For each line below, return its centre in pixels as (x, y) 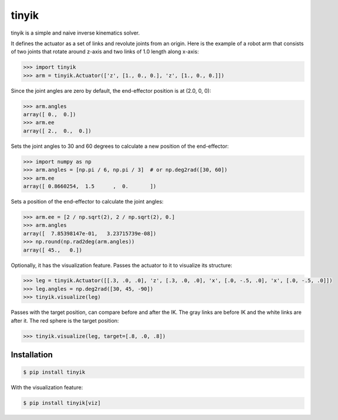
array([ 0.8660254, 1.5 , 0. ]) (90, 186)
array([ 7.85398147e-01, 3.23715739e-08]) (90, 233)
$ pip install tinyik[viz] (62, 403)
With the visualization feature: (47, 388)
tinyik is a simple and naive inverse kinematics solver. (75, 33)
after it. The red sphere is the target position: (65, 320)
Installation (32, 355)
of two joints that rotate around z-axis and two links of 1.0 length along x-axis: (105, 52)
